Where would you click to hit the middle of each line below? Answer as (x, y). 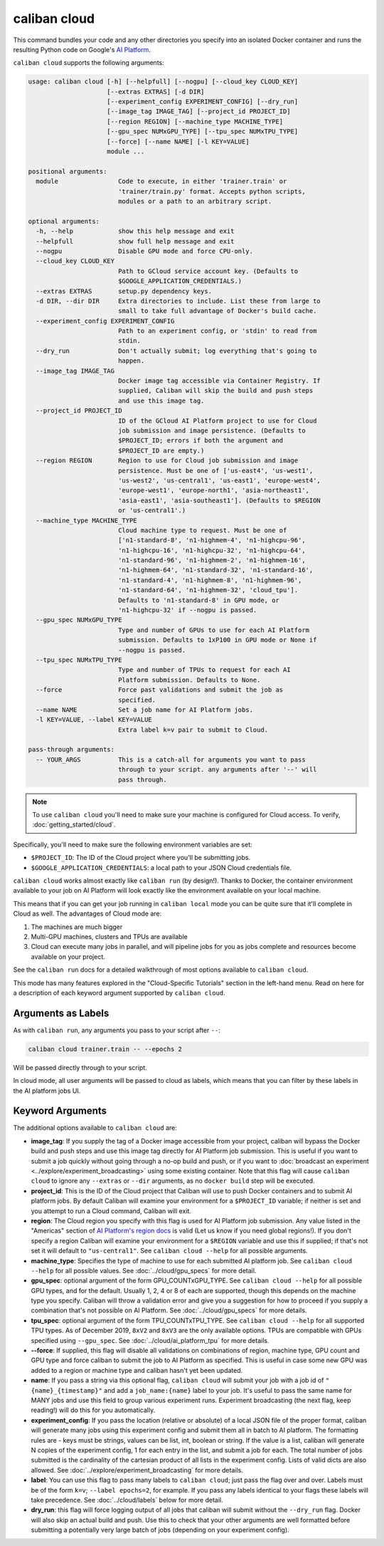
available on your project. (68, 956)
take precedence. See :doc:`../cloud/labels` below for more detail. (127, 1500)
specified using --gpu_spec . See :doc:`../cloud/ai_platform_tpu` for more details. (150, 1340)
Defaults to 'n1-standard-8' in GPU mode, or (199, 600)
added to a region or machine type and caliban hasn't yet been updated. (137, 1370)
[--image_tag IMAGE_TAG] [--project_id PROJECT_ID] (199, 111)
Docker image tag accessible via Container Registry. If (219, 381)
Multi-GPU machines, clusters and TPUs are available (109, 936)
